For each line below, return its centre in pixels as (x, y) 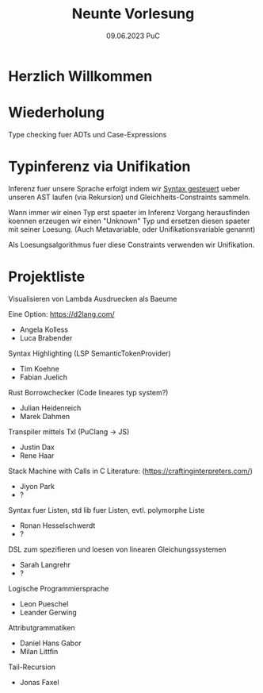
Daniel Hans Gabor (50, 643)
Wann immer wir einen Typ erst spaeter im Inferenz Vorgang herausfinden (129, 212)
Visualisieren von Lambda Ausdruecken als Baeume (93, 298)
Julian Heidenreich (50, 408)
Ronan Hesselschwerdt (57, 526)
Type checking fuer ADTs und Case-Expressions (88, 134)
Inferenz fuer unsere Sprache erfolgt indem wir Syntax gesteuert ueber (124, 188)
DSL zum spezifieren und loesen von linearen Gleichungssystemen (118, 549)
